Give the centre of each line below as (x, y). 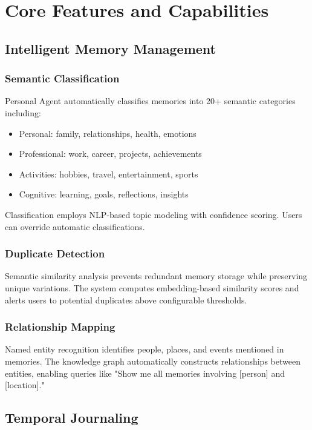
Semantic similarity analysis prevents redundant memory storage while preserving (156, 276)
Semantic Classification (62, 78)
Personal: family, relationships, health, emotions (108, 133)
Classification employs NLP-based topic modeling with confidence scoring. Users (154, 214)
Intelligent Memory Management (110, 48)
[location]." (25, 385)
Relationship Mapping (60, 327)
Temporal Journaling (72, 418)
